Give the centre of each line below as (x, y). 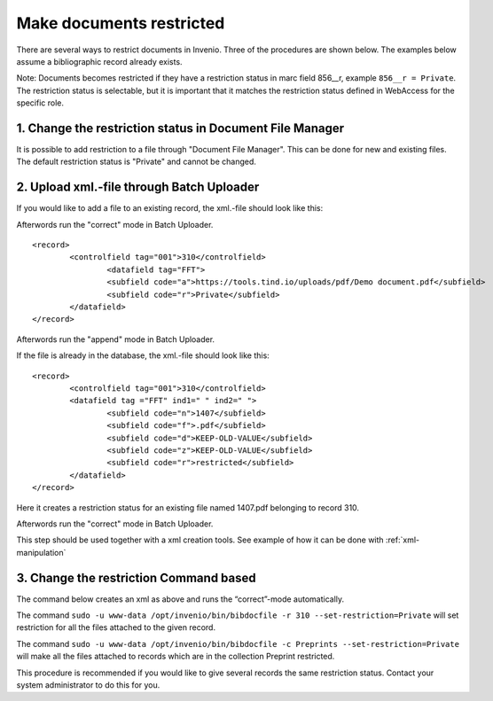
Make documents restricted (121, 23)
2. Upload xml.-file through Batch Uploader (138, 187)
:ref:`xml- (403, 540)
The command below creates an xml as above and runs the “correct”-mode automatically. (180, 599)
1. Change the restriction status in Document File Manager (180, 128)
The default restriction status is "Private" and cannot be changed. (137, 162)
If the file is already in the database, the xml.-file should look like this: (143, 355)
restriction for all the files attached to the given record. (116, 627)
